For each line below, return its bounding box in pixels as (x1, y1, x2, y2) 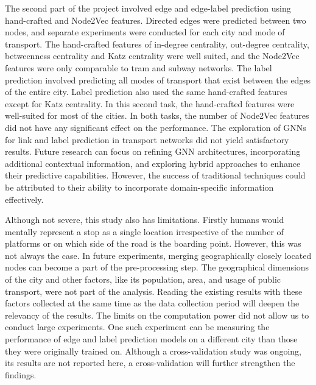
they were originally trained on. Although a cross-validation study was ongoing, (5, 344, 302, 357)
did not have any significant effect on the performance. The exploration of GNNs (5, 121, 306, 133)
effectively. (5, 192, 44, 205)
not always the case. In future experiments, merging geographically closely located (5, 249, 312, 261)
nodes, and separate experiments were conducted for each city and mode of (5, 26, 285, 38)
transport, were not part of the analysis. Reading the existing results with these (5, 284, 303, 297)
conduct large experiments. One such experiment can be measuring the (5, 320, 270, 333)
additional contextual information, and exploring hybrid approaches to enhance (5, 157, 301, 169)
